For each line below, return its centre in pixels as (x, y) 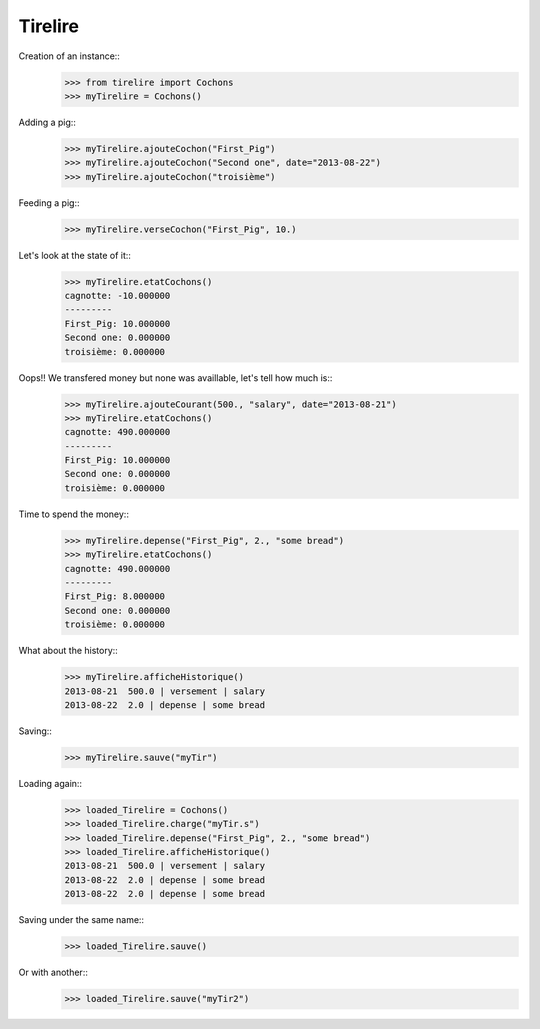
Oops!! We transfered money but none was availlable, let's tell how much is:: (175, 377)
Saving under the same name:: (81, 920)
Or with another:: (53, 972)
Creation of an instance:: (69, 56)
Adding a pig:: (47, 122)
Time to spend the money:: (74, 514)
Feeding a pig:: (49, 202)
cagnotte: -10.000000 (117, 295)
